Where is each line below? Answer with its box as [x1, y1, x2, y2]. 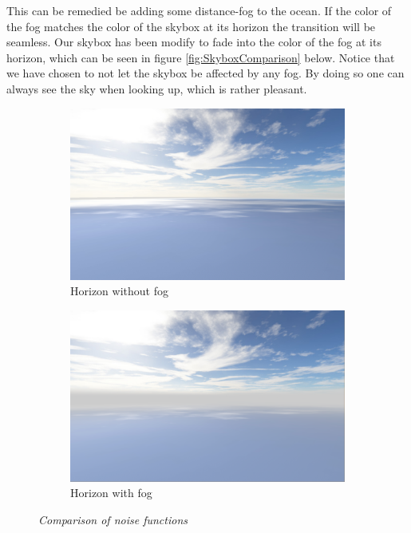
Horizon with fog [70, 484, 152, 501]
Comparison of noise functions [38, 511, 188, 527]
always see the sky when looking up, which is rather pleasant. [6, 80, 307, 97]
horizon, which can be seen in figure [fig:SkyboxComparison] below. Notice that [6, 49, 395, 65]
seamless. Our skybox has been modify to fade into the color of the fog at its [6, 34, 381, 50]
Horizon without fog [70, 282, 168, 299]
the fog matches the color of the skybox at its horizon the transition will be [6, 18, 376, 34]
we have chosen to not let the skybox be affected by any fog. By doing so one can [6, 65, 405, 81]
